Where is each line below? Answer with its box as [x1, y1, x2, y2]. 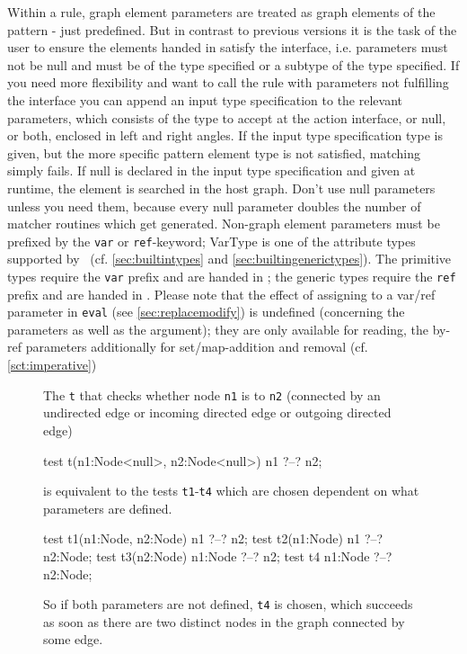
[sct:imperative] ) [7, 355, 97, 374]
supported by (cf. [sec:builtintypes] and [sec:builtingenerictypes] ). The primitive [7, 249, 452, 268]
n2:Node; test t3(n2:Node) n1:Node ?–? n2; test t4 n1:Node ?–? [43, 546, 392, 565]
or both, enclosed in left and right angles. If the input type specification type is [7, 126, 443, 145]
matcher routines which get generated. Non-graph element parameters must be [7, 214, 440, 233]
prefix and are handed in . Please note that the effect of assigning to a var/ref [7, 284, 436, 303]
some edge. [43, 630, 103, 649]
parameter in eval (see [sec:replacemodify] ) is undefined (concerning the [7, 302, 405, 321]
